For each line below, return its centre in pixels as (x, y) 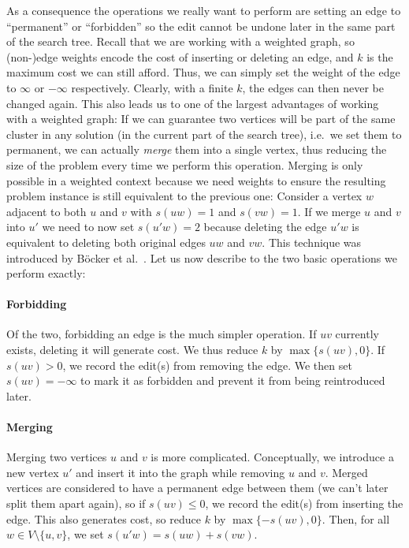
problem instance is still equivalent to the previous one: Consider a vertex (184, 196)
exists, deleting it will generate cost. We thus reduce (132, 350)
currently (357, 334)
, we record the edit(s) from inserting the (304, 503)
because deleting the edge (265, 227)
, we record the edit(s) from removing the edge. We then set (207, 365)
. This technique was (312, 242)
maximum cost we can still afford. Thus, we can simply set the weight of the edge (203, 72)
